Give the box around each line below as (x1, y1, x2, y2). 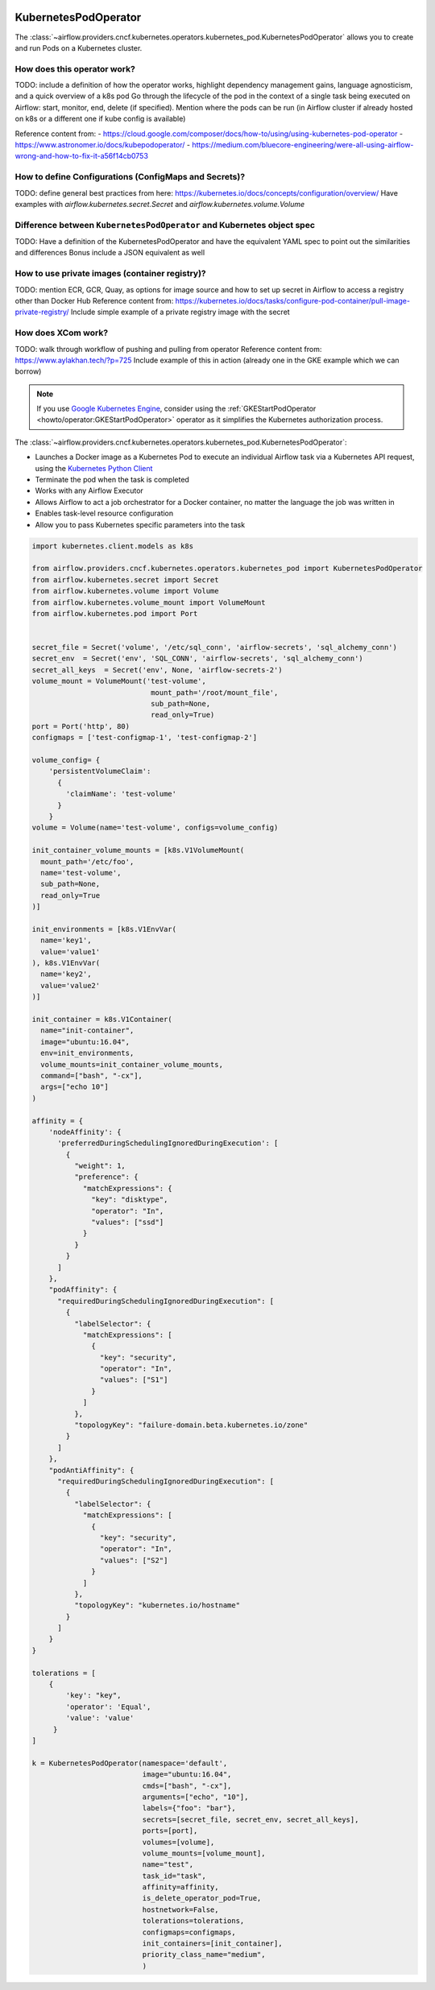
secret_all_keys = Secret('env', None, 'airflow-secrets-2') (31, 665, 283, 674)
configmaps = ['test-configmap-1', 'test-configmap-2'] (31, 733, 258, 743)
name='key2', (40, 970, 92, 978)
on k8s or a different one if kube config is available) (14, 114, 186, 124)
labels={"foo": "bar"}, (142, 1804, 237, 1813)
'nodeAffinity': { (48, 1127, 122, 1136)
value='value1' (40, 947, 101, 956)
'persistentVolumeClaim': (48, 767, 151, 776)
